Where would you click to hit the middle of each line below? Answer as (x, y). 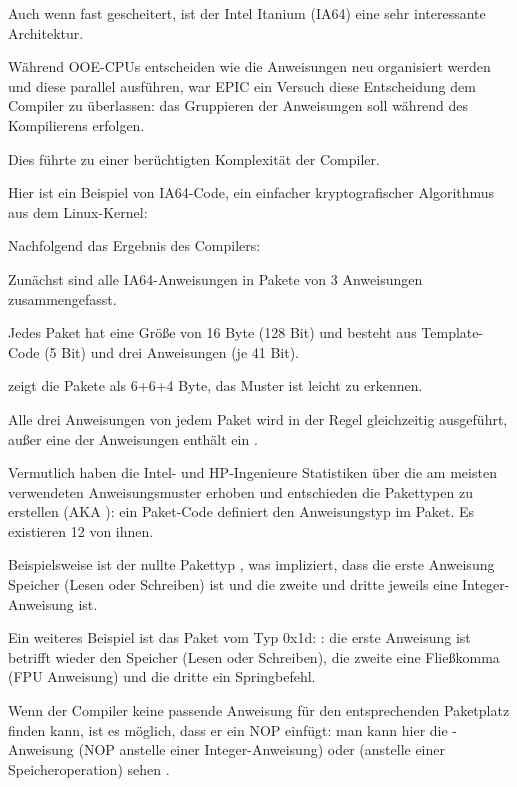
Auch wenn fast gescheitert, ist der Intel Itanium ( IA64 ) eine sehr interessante (247, 13)
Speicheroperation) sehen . (89, 768)
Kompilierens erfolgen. (76, 124)
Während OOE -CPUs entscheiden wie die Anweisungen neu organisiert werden (249, 66)
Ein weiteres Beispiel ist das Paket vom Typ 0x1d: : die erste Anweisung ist (239, 637)
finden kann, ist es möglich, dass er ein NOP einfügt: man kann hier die (228, 729)
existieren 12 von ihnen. (81, 530)
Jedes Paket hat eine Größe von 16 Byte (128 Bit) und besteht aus (212, 332)
